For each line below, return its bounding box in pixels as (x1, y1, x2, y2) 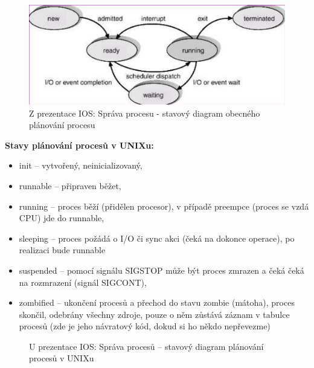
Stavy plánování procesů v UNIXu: (5, 138, 154, 151)
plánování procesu (29, 118, 95, 131)
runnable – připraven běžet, (19, 179, 121, 192)
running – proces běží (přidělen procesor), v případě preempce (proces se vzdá (19, 199, 309, 212)
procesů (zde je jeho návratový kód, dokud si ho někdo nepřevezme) (19, 320, 271, 332)
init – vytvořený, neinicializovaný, (19, 159, 143, 172)
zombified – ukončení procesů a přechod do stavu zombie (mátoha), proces (19, 296, 295, 309)
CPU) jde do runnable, (19, 211, 104, 224)
